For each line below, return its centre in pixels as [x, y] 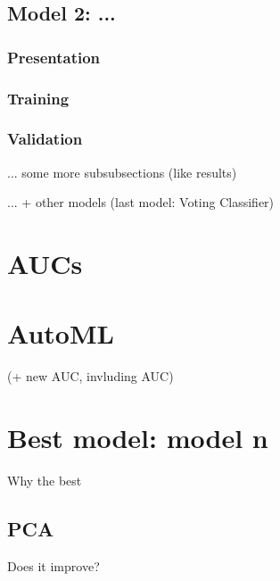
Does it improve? [54, 565]
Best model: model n [138, 438]
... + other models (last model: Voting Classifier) [141, 202]
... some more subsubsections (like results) [122, 172]
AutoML [61, 333]
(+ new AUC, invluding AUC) [91, 376]
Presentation [54, 57]
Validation [45, 139]
